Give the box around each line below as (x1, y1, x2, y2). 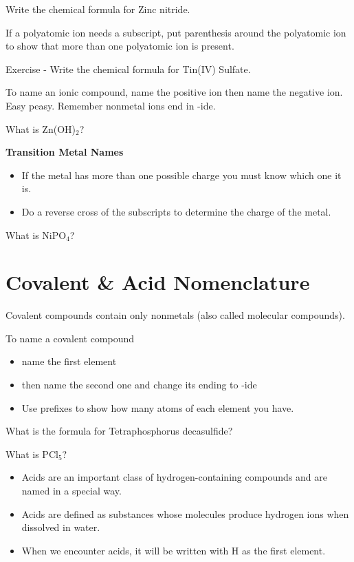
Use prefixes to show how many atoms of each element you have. (21, 400, 294, 415)
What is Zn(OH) (5, 121, 76, 136)
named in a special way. (21, 483, 122, 497)
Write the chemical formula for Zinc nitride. (5, 2, 190, 16)
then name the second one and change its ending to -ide (21, 377, 257, 392)
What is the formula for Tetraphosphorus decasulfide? (5, 424, 233, 438)
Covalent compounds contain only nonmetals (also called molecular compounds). (5, 308, 345, 322)
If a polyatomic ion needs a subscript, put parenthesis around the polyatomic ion (5, 25, 346, 39)
